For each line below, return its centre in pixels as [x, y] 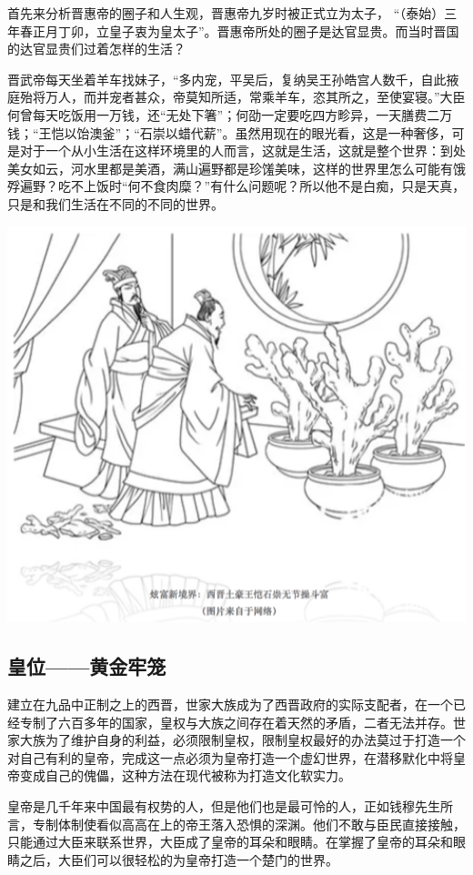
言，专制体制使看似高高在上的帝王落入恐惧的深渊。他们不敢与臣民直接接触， [236, 824]
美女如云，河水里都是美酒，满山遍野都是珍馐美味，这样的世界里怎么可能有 [230, 168]
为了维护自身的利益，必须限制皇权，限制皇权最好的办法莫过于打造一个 [255, 740]
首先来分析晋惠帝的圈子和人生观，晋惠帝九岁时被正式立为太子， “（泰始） [226, 13]
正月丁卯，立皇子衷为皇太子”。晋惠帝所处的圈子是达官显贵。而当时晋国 [246, 30]
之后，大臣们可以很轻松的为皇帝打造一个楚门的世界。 [179, 859]
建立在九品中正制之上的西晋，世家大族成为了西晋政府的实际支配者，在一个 [230, 704]
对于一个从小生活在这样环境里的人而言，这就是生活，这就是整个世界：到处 [242, 151]
